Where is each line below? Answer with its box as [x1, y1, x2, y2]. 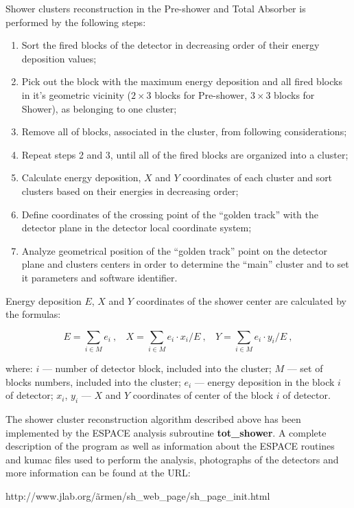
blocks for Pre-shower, [154, 87, 248, 102]
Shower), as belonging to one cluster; [21, 101, 177, 115]
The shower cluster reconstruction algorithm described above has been [5, 412, 301, 426]
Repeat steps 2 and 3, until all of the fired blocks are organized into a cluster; [21, 147, 349, 161]
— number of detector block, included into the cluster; [42, 361, 272, 376]
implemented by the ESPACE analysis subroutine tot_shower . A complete [5, 425, 327, 439]
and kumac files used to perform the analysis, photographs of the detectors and [5, 452, 339, 466]
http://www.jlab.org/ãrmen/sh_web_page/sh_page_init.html [5, 488, 270, 503]
